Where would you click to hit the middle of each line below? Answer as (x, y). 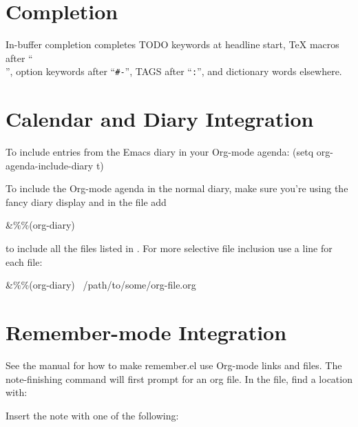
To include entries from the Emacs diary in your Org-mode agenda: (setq (160, 152)
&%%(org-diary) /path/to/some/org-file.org (101, 285)
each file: (24, 261)
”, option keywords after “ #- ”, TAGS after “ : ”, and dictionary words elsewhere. (174, 71)
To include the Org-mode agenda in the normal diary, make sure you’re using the (177, 188)
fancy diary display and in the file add (86, 201)
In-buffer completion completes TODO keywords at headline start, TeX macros (172, 44)
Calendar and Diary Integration (160, 119)
